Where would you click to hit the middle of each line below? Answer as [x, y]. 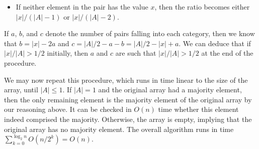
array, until [21, 90]
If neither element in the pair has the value [82, 7]
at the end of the [227, 53]
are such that [136, 53]
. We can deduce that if [215, 43]
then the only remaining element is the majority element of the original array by [128, 99]
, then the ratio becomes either [202, 7]
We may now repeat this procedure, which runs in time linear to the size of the [126, 80]
